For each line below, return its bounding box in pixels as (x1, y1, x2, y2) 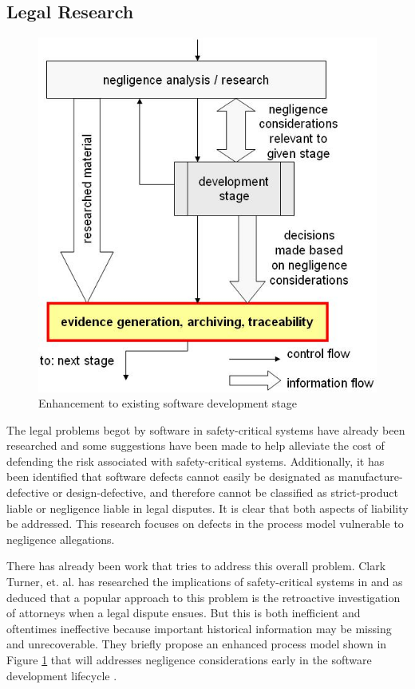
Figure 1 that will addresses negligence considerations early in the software (6, 652, 372, 667)
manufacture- (338, 468, 403, 485)
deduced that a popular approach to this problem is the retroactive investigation (6, 589, 401, 605)
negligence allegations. (6, 530, 115, 547)
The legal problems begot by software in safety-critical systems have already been (6, 421, 405, 438)
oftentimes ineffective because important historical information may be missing (6, 620, 392, 636)
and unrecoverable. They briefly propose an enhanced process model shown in (6, 636, 387, 652)
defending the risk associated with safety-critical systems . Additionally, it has (6, 452, 385, 469)
